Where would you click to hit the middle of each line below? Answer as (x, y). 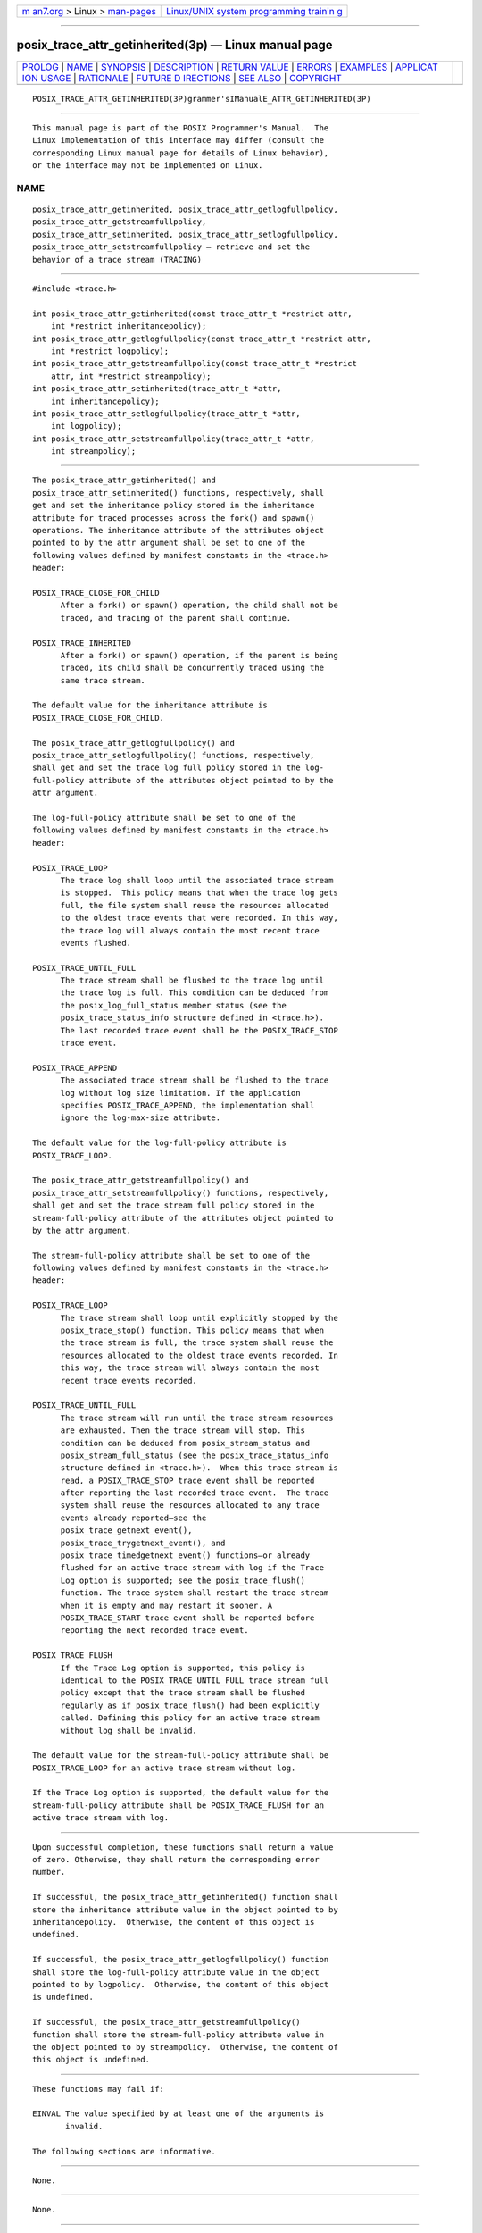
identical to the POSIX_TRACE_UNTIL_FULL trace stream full (195, 1680)
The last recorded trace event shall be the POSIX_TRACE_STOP (199, 1030)
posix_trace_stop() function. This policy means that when (192, 1330)
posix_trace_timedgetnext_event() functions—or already (185, 1556)
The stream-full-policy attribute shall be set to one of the (171, 1255)
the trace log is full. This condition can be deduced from (195, 993)
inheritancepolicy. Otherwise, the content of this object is (174, 1922)
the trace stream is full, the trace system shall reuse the (197, 1343)
